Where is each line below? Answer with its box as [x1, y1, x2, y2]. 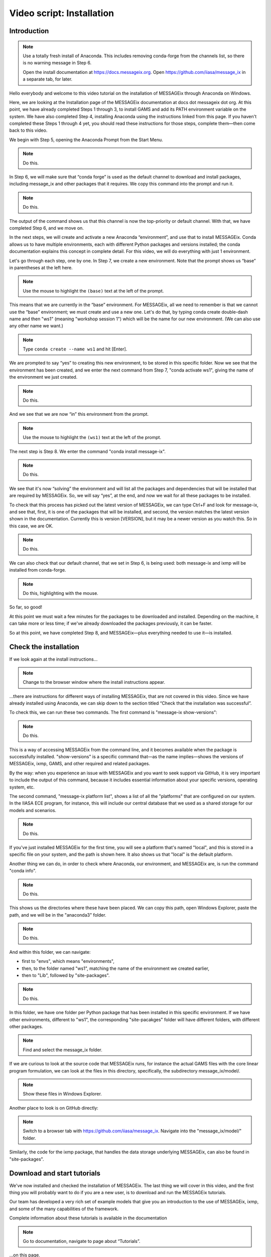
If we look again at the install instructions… [9, 656, 98, 662]
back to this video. [9, 127, 48, 133]
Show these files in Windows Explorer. [23, 1091, 102, 1097]
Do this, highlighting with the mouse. [23, 590, 99, 596]
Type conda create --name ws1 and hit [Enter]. [23, 346, 127, 352]
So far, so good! [9, 604, 43, 610]
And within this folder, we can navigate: [9, 949, 91, 955]
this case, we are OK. [9, 523, 54, 529]
